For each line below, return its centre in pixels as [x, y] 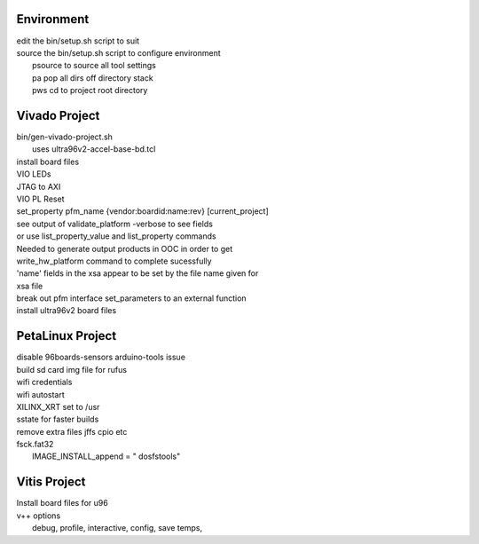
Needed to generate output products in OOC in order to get [125, 248]
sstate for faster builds [58, 419]
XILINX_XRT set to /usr [58, 406]
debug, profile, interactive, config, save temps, [118, 528]
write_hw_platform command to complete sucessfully [114, 261]
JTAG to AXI [39, 186]
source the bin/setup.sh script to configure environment [118, 52]
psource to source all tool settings [94, 66]
